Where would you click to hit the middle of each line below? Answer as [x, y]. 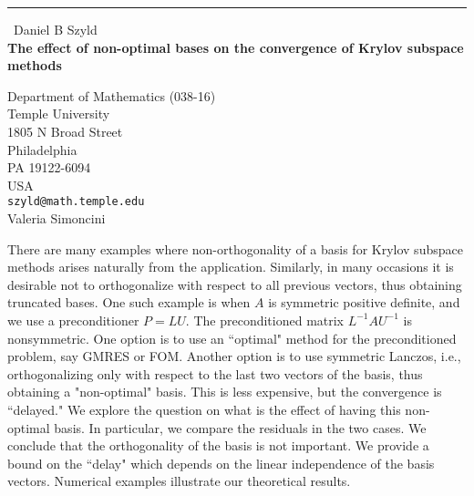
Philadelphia [42, 149]
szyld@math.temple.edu [76, 202]
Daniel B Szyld [56, 29]
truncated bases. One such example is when [129, 302]
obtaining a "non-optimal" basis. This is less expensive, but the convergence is [225, 392]
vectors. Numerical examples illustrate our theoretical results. [179, 481]
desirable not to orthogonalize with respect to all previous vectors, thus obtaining [235, 284]
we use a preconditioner [73, 320]
